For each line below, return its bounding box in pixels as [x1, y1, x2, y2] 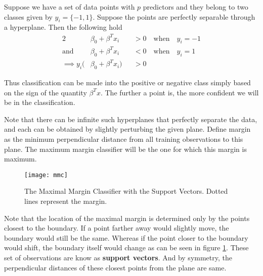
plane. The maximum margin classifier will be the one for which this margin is [4, 143, 247, 154]
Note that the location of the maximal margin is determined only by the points [4, 212, 250, 223]
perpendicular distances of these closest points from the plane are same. [4, 262, 227, 272]
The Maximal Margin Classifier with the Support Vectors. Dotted [24, 186, 228, 196]
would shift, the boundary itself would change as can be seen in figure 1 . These [4, 242, 249, 253]
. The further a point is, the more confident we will [100, 87, 259, 97]
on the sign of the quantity [4, 87, 87, 97]
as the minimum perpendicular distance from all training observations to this [4, 133, 243, 144]
